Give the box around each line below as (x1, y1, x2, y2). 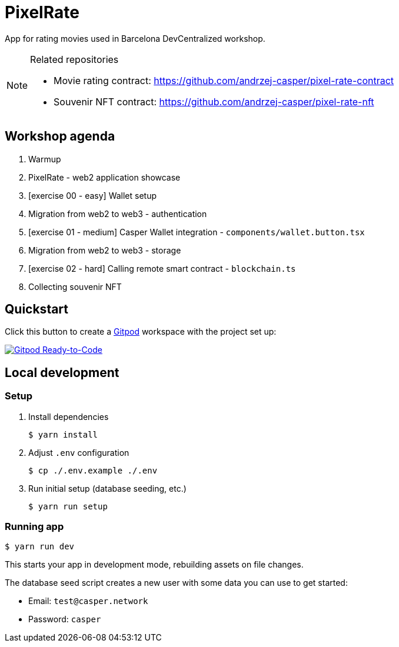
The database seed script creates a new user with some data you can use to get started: (5, 578, 348, 588)
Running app (5, 521, 64, 533)
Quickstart (5, 302, 69, 317)
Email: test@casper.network (28, 596, 148, 606)
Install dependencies (28, 411, 109, 422)
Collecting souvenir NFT (28, 281, 122, 292)
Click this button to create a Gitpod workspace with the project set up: (5, 326, 277, 337)
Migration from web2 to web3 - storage (28, 245, 181, 255)
